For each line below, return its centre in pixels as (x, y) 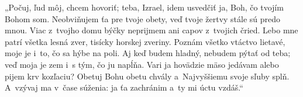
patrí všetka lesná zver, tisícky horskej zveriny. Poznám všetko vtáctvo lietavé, (145, 41)
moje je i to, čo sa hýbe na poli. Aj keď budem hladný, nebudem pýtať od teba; (148, 53)
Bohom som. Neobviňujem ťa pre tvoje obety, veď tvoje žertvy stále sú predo (143, 18)
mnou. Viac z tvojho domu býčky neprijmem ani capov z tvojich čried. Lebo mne (151, 30)
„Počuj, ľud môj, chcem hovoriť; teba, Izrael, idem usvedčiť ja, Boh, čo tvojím (144, 7)
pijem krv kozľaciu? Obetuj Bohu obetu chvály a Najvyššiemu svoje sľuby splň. (147, 76)
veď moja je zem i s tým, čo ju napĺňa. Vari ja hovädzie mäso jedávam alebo (142, 64)
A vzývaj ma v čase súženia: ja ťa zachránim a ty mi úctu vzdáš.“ (124, 87)
